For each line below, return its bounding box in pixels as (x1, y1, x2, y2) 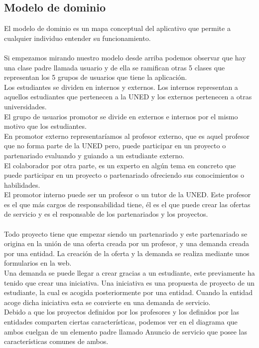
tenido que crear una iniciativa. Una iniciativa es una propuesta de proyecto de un (4, 277, 255, 288)
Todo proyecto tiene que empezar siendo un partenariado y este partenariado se (4, 228, 248, 239)
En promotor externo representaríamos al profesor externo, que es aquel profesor (4, 130, 250, 141)
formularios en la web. (4, 258, 72, 268)
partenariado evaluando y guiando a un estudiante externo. (4, 150, 184, 160)
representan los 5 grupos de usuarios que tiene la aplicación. (4, 72, 187, 82)
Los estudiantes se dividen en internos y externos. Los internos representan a (4, 81, 238, 92)
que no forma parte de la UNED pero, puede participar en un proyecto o (4, 140, 226, 151)
